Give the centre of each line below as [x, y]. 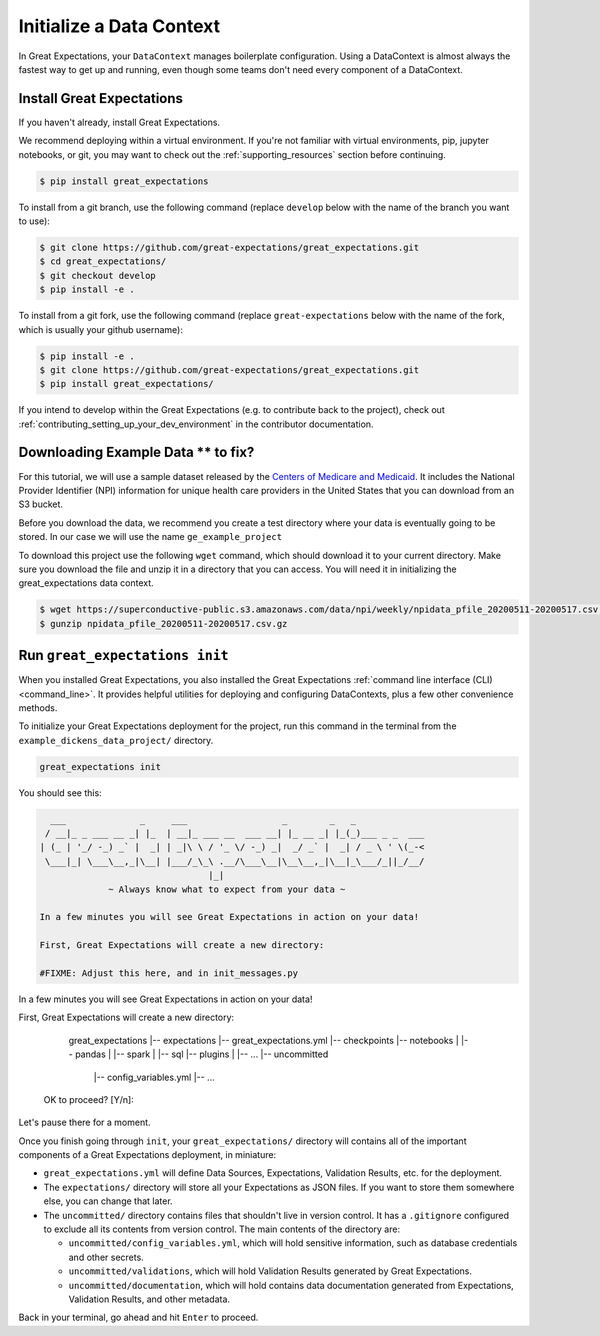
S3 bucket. [41, 504]
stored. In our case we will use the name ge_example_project [150, 537]
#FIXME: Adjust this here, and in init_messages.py [169, 973]
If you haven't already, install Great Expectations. [119, 122]
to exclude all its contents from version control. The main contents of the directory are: [221, 1229]
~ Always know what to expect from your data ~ [227, 889]
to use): [34, 221]
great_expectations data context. [86, 583]
